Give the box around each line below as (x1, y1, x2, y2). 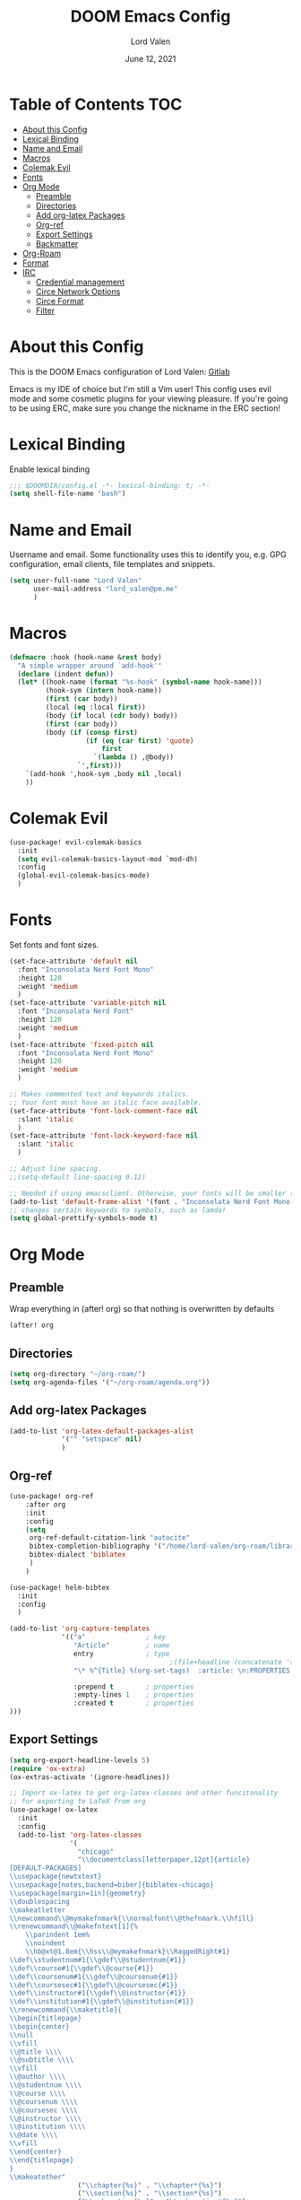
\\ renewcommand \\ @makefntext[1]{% (9, 1922, 139, 1931)
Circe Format (35, 295, 84, 306)
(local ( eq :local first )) (45, 703, 146, 712)
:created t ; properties (73, 1698, 194, 1708)
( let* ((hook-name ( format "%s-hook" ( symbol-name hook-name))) (17, 677, 262, 687)
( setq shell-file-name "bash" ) (9, 489, 126, 499)
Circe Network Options (35, 285, 121, 297)
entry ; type (73, 1649, 170, 1658)
